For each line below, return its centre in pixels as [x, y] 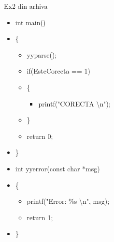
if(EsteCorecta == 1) [58, 71]
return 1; [40, 217]
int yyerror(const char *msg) [57, 168]
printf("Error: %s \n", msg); [68, 201]
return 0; [40, 136]
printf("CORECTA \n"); [74, 103]
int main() [30, 22]
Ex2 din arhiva [26, 6]
